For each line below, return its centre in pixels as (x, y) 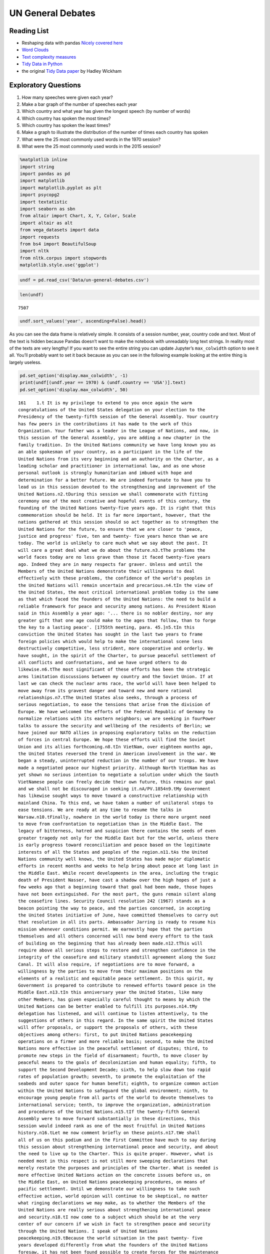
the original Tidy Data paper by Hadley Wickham (72, 71)
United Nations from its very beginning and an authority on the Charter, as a (118, 459)
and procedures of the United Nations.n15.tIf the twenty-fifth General (109, 1112)
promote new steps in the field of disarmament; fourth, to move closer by (113, 1055)
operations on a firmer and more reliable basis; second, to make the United (116, 1042)
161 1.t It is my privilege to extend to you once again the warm (105, 403)
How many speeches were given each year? (67, 97)
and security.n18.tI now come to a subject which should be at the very (109, 1217)
